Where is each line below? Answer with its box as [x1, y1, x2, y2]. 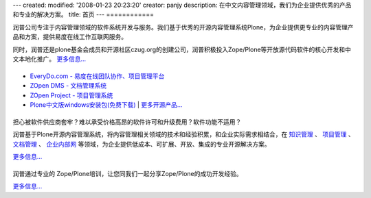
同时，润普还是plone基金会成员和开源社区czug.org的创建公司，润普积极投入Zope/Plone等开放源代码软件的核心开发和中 [12, 45, 352, 53]
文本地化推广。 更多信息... [12, 55, 87, 63]
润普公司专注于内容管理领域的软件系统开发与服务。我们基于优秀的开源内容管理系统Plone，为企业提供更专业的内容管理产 [12, 23, 354, 31]
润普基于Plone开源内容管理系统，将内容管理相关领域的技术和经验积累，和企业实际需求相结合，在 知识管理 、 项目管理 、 [12, 130, 355, 138]
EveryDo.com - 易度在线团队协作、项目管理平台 [30, 72, 165, 80]
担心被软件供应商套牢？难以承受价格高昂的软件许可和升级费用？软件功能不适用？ [12, 117, 242, 126]
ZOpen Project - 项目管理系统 [30, 91, 113, 99]
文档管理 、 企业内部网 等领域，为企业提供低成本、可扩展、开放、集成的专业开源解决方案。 [12, 140, 271, 148]
